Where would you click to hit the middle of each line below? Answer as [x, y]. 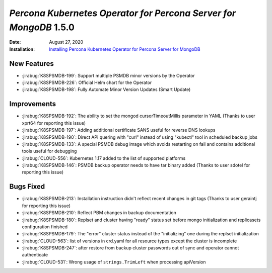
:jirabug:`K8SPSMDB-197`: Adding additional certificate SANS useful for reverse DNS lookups [119, 130]
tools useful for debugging [49, 151]
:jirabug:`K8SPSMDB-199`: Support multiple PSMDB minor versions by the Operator [108, 75]
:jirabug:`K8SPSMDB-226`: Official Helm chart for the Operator [87, 82]
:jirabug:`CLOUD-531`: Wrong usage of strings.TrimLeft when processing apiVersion [114, 262]
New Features [31, 64]
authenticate [35, 255]
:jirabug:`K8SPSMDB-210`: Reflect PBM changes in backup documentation [99, 213]
